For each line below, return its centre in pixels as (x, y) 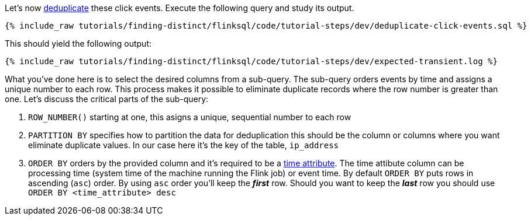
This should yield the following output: (78, 43)
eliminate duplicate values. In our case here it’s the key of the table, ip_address (184, 145)
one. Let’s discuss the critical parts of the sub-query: (107, 99)
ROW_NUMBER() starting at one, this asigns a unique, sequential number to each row (190, 117)
